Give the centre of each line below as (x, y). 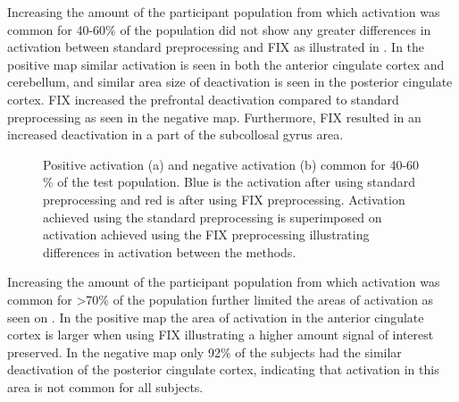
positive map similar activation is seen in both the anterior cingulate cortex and (226, 64)
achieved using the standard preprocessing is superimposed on (213, 217)
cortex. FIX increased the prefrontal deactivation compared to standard (203, 99)
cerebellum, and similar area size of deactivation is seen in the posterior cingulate (230, 82)
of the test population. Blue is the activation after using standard (237, 182)
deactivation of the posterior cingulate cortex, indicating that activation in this (223, 369)
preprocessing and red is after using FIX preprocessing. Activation (224, 199)
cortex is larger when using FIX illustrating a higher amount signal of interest (221, 335)
